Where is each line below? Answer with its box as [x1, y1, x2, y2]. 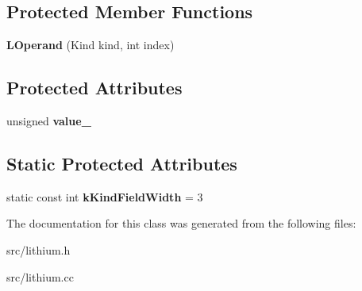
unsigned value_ [6, 113, 91, 128]
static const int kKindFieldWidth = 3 [6, 188, 203, 205]
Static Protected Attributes [6, 151, 237, 175]
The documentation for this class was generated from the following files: [6, 215, 356, 232]
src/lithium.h [6, 241, 71, 258]
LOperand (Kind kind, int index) [6, 36, 175, 53]
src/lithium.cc [6, 268, 74, 285]
